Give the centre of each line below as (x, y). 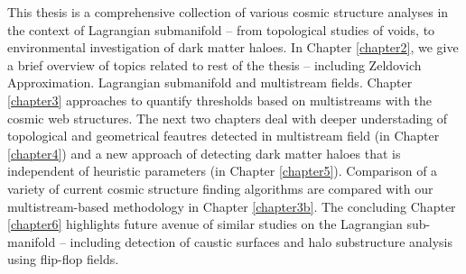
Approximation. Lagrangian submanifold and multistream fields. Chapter (210, 82)
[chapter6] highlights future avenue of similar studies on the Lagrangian (205, 224)
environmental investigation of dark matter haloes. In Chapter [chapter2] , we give (233, 47)
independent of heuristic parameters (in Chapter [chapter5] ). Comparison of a (223, 171)
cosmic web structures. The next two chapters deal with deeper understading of (228, 118)
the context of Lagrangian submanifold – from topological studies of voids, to (221, 29)
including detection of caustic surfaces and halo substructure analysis (261, 241)
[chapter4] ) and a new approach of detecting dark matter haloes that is (204, 153)
